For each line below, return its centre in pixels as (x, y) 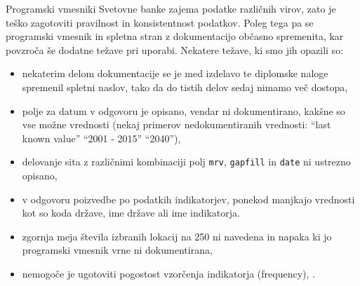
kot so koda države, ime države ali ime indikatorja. (131, 213)
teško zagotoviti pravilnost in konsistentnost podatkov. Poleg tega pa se (160, 22)
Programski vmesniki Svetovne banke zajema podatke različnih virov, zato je (171, 8)
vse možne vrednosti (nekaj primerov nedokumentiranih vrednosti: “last (176, 124)
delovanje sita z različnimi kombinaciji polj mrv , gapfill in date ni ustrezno (186, 162)
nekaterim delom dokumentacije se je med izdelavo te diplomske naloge (175, 73)
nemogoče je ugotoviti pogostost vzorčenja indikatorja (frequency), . (168, 273)
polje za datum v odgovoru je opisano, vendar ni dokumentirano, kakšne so (184, 110)
